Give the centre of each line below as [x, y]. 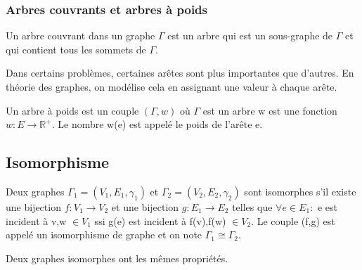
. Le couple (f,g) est [293, 220]
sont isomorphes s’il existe [300, 191]
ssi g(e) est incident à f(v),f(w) [160, 220]
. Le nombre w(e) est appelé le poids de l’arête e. [157, 124]
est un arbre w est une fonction [270, 110]
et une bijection [145, 206]
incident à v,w [36, 220]
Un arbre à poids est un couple [72, 110]
